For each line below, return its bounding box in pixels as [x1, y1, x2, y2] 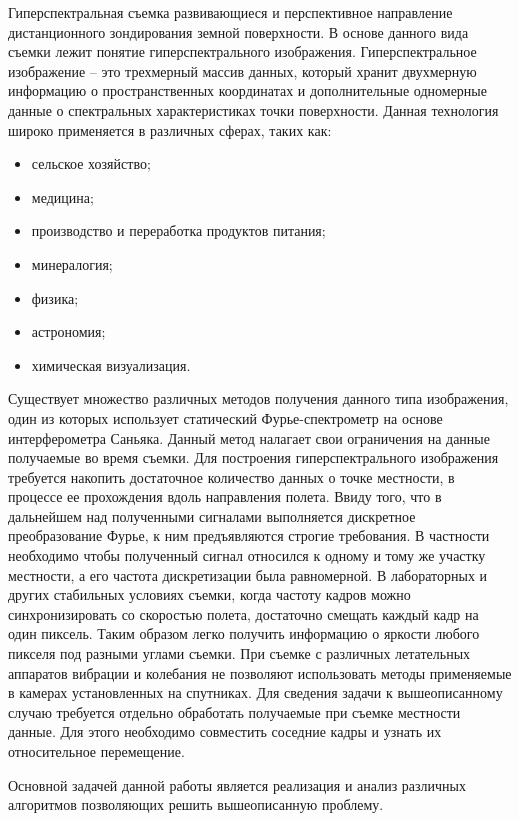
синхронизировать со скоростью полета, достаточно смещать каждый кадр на [8, 603, 479, 624]
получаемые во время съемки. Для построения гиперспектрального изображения [8, 447, 499, 468]
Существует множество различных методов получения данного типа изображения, [8, 388, 509, 409]
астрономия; [31, 321, 106, 342]
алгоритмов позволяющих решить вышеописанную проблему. [8, 794, 384, 815]
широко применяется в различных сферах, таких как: [8, 119, 332, 140]
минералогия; [31, 253, 113, 274]
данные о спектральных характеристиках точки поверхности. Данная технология [8, 99, 499, 120]
